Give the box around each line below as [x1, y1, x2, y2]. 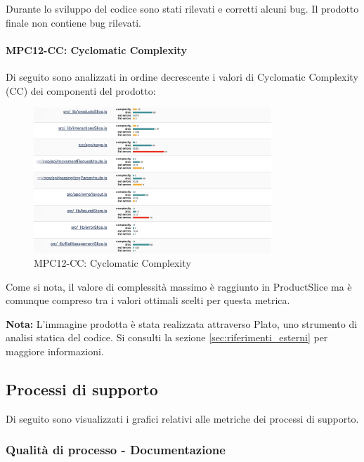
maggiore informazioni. [6, 344, 104, 359]
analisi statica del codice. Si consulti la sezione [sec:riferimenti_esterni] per [6, 330, 328, 345]
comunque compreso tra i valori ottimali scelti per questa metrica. [6, 293, 290, 308]
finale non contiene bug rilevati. [6, 15, 141, 29]
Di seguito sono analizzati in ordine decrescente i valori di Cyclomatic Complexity [6, 69, 358, 84]
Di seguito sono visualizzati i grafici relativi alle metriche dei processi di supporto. [6, 411, 359, 425]
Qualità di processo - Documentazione [6, 441, 226, 458]
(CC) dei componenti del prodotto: [6, 83, 156, 98]
